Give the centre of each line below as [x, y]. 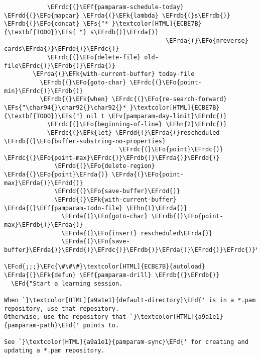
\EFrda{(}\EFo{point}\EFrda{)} [56, 175]
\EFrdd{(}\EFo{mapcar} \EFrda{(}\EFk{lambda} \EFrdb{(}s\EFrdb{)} [117, 15]
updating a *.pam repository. [54, 350]
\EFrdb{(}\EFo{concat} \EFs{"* [56, 24]
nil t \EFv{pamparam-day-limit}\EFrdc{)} [157, 116]
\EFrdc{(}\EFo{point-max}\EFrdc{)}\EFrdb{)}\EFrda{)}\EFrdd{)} [112, 158]
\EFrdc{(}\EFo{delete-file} [94, 57]
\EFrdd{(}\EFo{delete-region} [105, 166]
